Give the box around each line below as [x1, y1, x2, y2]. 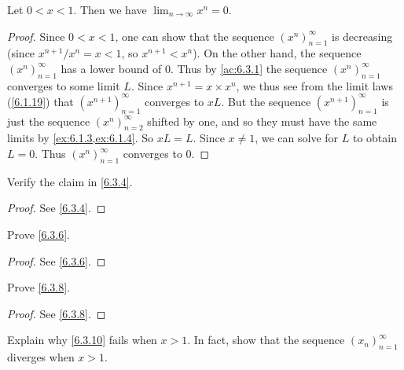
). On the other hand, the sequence [193, 45, 362, 61]
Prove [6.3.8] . [7, 279, 70, 295]
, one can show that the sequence [115, 27, 274, 44]
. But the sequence [221, 93, 311, 109]
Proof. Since [7, 27, 65, 44]
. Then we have [73, 2, 147, 17]
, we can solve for [255, 130, 339, 146]
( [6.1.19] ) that [7, 93, 74, 109]
